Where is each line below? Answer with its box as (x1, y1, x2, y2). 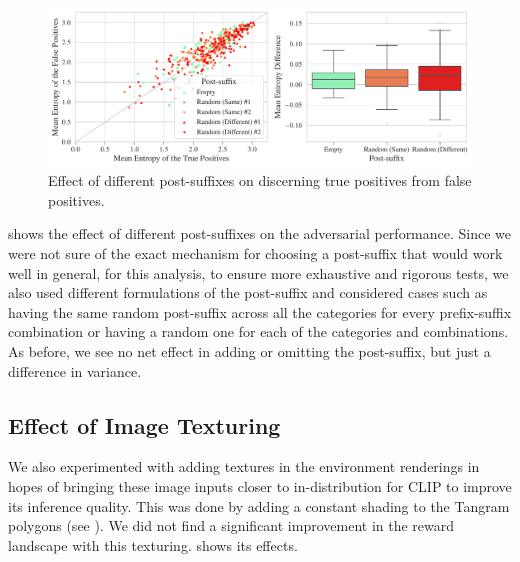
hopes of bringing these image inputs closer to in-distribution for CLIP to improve (8, 475, 512, 496)
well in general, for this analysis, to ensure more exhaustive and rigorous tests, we (8, 262, 509, 283)
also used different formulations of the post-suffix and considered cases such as (8, 282, 488, 303)
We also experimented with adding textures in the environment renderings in (8, 456, 480, 477)
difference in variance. (8, 360, 142, 381)
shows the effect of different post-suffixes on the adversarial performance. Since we (8, 223, 512, 244)
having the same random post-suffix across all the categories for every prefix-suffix (8, 301, 512, 322)
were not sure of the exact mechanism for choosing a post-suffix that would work (8, 242, 503, 263)
